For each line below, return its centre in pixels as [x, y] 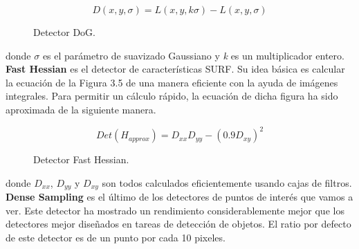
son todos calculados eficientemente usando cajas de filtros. [227, 182]
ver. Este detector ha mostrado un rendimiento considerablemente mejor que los [175, 210]
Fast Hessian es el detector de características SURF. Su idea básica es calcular [175, 69]
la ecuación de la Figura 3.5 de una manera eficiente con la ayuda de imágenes [172, 82]
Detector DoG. [64, 32]
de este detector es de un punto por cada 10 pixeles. [116, 237]
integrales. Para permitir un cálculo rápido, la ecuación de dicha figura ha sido [172, 96]
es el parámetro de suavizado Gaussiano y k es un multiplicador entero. [193, 55]
